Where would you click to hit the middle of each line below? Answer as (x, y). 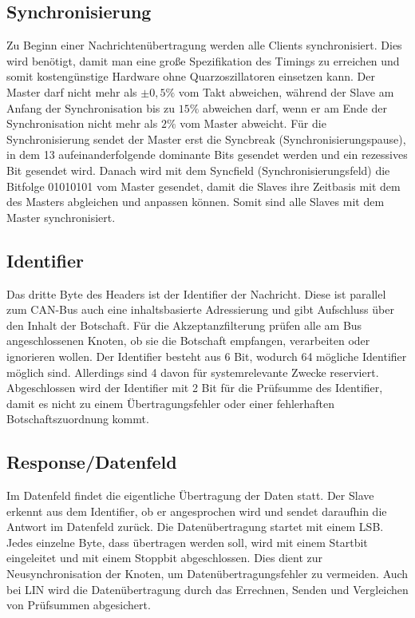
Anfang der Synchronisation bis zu (91, 107)
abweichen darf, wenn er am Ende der (295, 107)
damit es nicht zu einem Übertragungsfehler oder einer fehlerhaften (171, 403)
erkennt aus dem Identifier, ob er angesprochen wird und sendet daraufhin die (197, 511)
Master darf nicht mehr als (72, 91)
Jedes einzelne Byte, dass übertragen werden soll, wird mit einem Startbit (187, 542)
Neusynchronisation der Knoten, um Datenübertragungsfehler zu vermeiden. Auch (207, 574)
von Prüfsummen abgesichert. (79, 605)
